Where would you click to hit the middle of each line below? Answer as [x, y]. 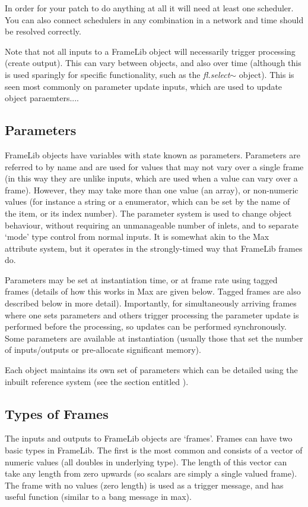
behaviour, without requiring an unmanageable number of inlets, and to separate [152, 225]
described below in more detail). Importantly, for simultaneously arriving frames [151, 303]
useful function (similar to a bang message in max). [98, 497]
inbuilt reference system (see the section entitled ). [97, 381]
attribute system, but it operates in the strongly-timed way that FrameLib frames [154, 248]
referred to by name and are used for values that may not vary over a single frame [154, 166]
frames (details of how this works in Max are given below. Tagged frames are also [153, 291]
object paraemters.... [42, 98]
